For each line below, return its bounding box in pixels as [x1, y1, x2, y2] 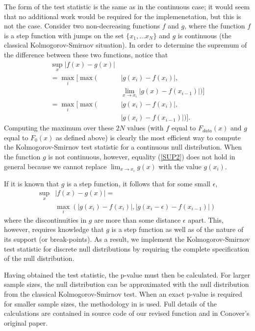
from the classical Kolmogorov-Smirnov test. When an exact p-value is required [4, 288, 242, 299]
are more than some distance [94, 214, 181, 225]
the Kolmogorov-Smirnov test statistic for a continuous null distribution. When [4, 142, 242, 152]
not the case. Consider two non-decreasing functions [4, 21, 160, 31]
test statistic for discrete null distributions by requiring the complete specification [4, 243, 250, 254]
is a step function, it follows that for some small [67, 178, 210, 188]
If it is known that [4, 178, 59, 188]
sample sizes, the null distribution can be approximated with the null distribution [4, 279, 249, 289]
